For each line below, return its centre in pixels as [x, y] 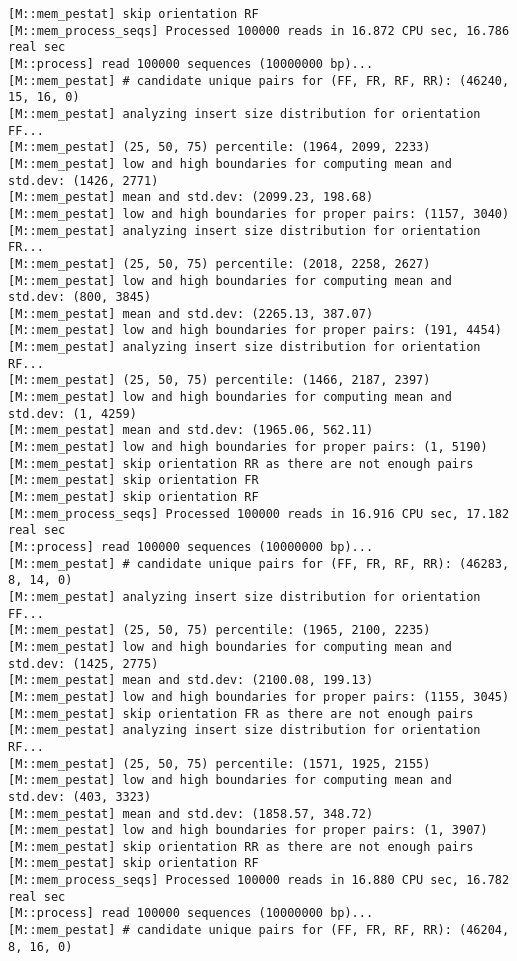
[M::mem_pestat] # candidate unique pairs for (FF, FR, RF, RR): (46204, [259, 930]
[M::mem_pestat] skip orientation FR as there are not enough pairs [241, 713]
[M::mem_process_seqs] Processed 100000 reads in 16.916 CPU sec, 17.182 [259, 513]
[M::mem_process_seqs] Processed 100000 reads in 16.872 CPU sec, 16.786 [259, 30]
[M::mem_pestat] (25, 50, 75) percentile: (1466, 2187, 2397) [219, 380]
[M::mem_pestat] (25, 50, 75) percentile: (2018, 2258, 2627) [219, 263]
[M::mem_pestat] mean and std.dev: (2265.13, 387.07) [191, 313]
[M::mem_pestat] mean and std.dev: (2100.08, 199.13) [191, 680]
